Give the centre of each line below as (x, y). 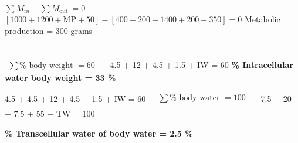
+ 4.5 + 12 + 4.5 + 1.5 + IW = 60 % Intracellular (197, 65)
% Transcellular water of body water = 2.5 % (99, 133)
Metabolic (263, 19)
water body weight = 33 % (60, 78)
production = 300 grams (49, 30)
